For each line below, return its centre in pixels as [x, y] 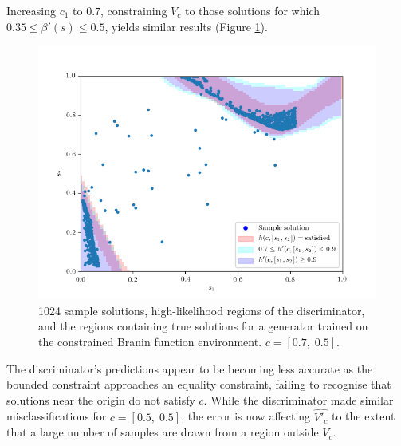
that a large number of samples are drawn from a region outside [163, 432]
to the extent [364, 416]
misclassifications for [57, 416]
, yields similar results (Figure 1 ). [186, 26]
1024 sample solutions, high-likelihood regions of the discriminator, [202, 310]
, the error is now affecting [246, 416]
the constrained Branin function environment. [150, 341]
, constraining [134, 10]
